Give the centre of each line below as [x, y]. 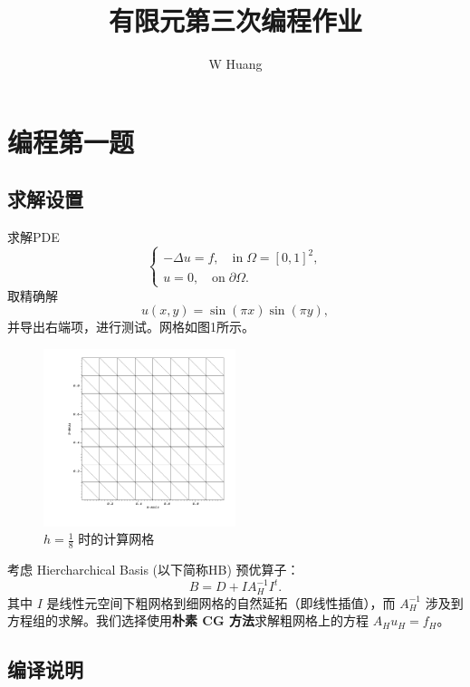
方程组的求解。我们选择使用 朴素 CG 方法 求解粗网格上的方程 [188, 620]
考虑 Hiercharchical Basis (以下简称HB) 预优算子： [153, 570]
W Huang [235, 64]
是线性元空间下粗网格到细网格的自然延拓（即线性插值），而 [221, 602]
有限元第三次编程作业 [235, 20]
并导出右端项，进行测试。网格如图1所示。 [131, 327]
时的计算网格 [116, 539]
